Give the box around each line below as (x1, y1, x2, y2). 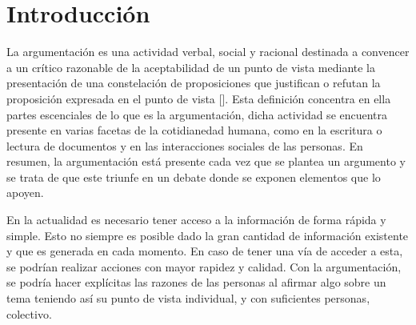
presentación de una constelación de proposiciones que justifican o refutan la (6, 74, 381, 91)
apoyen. (6, 184, 44, 201)
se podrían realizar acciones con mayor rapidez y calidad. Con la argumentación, (6, 258, 402, 275)
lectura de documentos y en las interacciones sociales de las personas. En (6, 137, 363, 154)
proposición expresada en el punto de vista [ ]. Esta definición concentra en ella (6, 90, 391, 106)
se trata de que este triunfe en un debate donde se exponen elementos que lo (6, 168, 381, 185)
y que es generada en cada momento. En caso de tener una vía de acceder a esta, (6, 243, 403, 259)
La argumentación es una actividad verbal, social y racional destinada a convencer (6, 43, 410, 60)
